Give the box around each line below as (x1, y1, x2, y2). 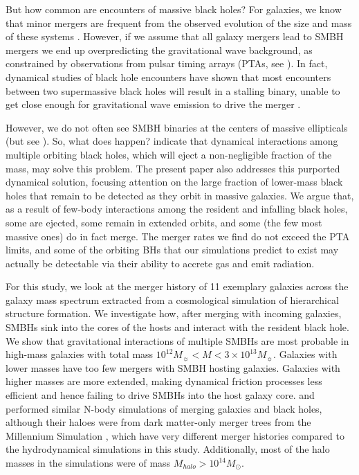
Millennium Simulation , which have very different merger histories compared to (6, 428, 345, 442)
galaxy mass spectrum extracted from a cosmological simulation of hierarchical (6, 292, 339, 307)
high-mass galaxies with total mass (6, 347, 154, 361)
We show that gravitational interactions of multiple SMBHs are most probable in (6, 333, 349, 348)
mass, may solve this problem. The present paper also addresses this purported (6, 161, 340, 175)
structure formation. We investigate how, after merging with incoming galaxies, (6, 306, 342, 321)
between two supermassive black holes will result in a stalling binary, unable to (6, 83, 340, 98)
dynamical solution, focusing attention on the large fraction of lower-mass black (6, 174, 343, 189)
